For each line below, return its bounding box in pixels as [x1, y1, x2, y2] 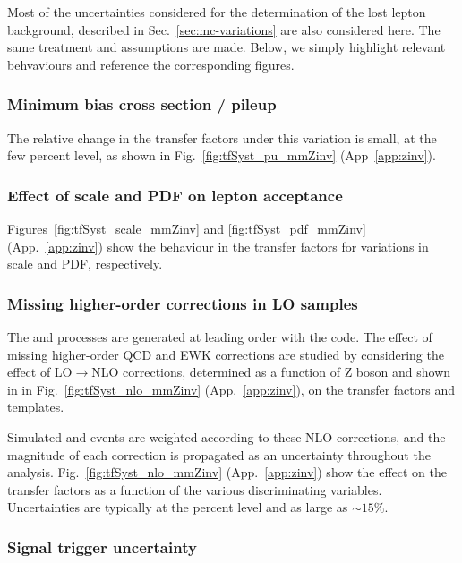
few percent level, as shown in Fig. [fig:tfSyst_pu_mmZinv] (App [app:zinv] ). [7, 146, 436, 165]
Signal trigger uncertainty [7, 535, 197, 558]
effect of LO [7, 363, 73, 381]
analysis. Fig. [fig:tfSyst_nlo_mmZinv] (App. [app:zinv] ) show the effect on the [7, 463, 447, 482]
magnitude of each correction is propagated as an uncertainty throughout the [7, 445, 431, 464]
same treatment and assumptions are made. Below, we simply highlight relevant [7, 38, 446, 56]
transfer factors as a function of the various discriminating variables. [7, 480, 382, 499]
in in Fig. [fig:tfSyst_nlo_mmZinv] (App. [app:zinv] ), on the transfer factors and [7, 380, 456, 398]
